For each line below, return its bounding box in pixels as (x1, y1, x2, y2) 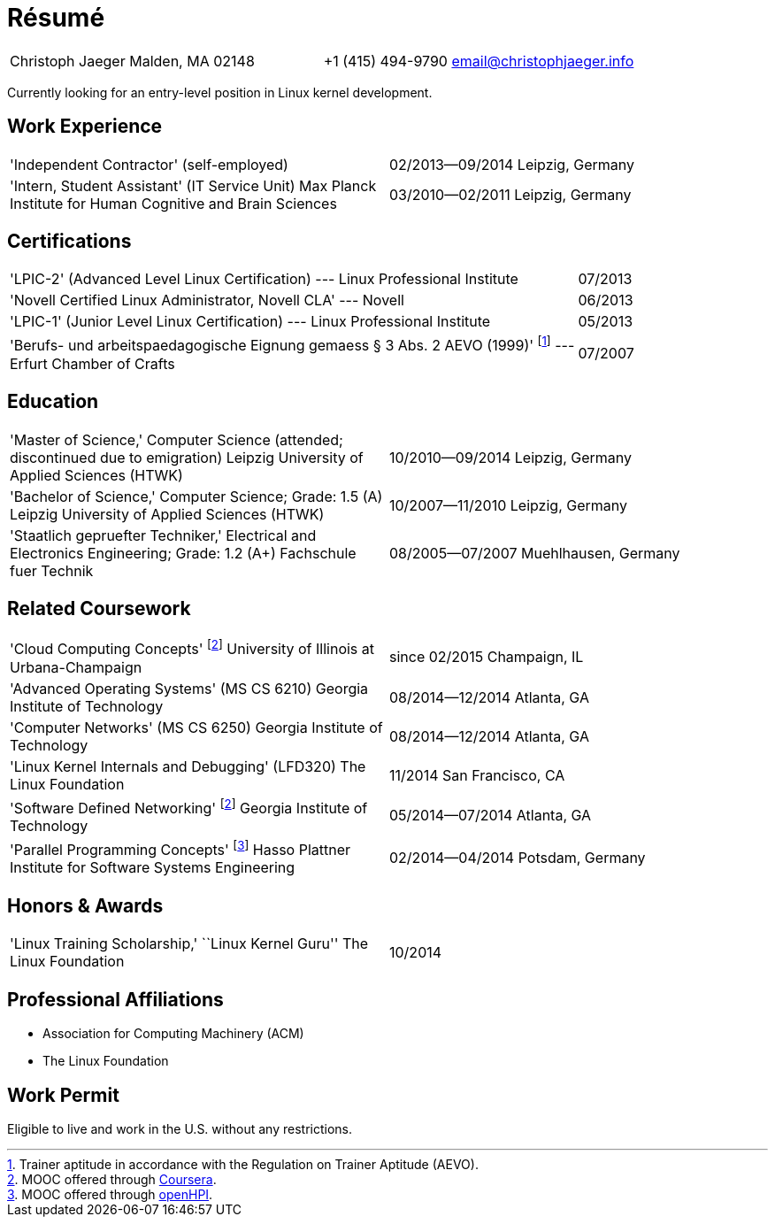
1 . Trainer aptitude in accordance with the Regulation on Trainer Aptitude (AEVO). (7, 1156, 479, 1172)
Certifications (7, 230, 132, 253)
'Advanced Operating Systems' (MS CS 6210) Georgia (10, 679, 369, 697)
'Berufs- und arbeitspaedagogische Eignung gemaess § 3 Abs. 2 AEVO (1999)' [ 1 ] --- (10, 334, 575, 355)
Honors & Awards (7, 894, 164, 917)
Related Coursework (7, 597, 191, 620)
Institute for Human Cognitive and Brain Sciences (10, 194, 337, 212)
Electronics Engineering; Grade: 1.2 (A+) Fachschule (10, 543, 357, 562)
